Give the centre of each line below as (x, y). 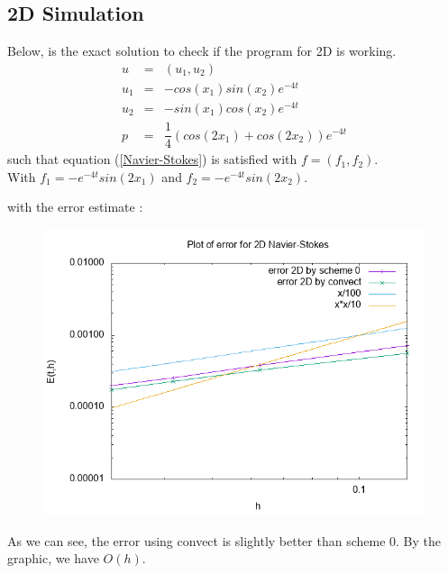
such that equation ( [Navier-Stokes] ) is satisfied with (152, 159)
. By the (418, 540)
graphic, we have (53, 558)
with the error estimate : (75, 207)
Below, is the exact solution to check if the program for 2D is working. (202, 51)
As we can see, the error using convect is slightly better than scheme (197, 540)
